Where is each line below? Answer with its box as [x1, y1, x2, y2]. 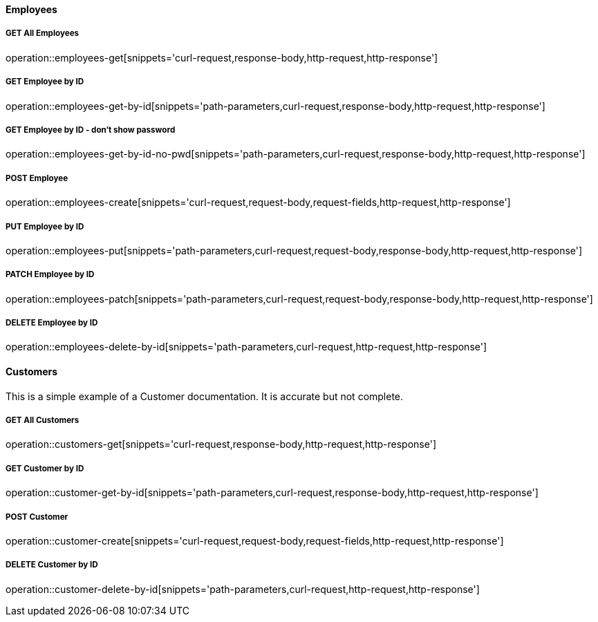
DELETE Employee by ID [6, 318, 98, 328]
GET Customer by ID [6, 463, 84, 473]
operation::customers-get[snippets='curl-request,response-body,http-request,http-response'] [6, 438, 436, 451]
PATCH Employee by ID [6, 270, 95, 280]
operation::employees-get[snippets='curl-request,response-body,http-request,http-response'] [6, 51, 438, 64]
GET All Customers [6, 415, 80, 426]
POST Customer [6, 511, 68, 522]
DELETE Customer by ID [6, 560, 98, 570]
